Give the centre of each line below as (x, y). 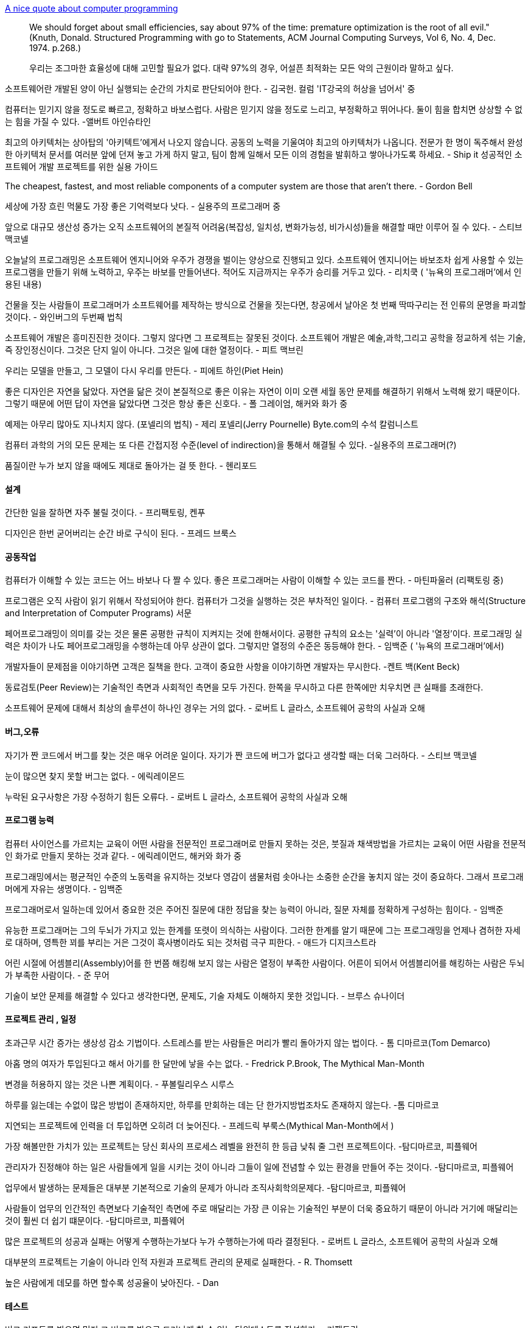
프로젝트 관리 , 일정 (41, 1019)
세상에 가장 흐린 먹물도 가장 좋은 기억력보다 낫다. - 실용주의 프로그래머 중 (143, 206)
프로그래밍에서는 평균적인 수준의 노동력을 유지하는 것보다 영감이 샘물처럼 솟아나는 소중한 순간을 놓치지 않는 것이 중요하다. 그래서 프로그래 (264, 876)
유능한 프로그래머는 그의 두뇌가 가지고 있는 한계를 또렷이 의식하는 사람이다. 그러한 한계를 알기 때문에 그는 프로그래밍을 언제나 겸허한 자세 (263, 930)
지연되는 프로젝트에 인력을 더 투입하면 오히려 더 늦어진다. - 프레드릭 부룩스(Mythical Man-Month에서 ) (200, 1126)
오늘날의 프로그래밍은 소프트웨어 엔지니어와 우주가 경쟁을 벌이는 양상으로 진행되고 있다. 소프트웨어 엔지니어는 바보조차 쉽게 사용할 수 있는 (264, 260)
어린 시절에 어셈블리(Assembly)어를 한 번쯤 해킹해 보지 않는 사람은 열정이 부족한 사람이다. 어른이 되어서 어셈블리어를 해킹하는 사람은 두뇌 (265, 963)
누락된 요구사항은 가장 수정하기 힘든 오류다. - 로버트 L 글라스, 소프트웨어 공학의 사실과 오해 (176, 796)
